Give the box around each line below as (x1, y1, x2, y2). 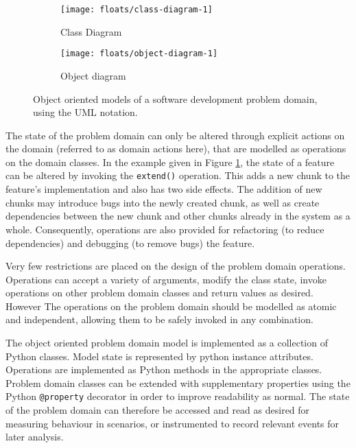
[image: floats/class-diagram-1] (60, 5, 213, 14)
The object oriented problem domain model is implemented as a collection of (5, 335, 328, 350)
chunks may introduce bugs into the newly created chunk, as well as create (5, 195, 320, 209)
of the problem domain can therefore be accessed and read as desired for (5, 403, 310, 417)
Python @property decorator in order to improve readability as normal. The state (5, 389, 350, 403)
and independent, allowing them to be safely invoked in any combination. (5, 312, 313, 327)
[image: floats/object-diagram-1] (60, 49, 218, 59)
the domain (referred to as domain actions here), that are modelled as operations (5, 141, 346, 156)
